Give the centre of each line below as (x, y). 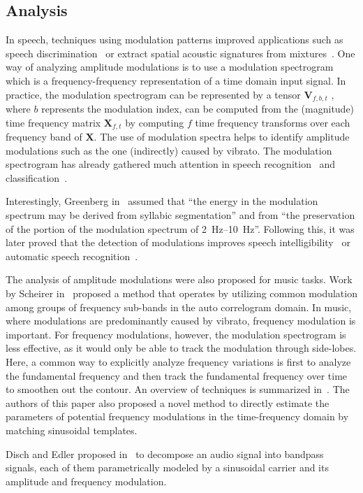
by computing (155, 122)
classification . (37, 177)
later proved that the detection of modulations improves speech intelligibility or (178, 242)
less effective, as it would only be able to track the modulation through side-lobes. (181, 348)
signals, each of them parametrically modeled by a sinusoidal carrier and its (167, 467)
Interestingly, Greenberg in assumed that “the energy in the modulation (162, 201)
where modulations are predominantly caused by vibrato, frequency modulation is (181, 321)
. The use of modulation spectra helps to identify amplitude (222, 137)
